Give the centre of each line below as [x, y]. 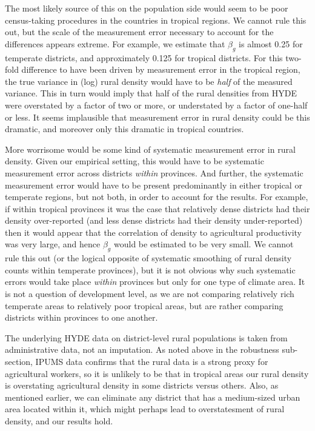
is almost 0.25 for [271, 43]
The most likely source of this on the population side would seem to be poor [147, 8]
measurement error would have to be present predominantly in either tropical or [154, 185]
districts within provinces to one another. [81, 317]
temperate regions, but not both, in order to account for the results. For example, [157, 197]
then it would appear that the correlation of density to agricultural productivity [153, 232]
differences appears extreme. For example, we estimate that [115, 43]
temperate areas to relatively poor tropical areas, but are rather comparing [144, 305]
